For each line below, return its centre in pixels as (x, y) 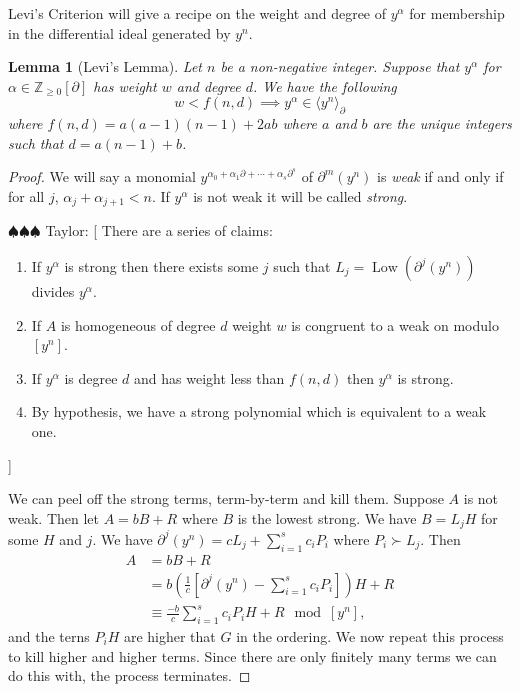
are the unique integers (442, 123)
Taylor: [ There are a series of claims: (159, 230)
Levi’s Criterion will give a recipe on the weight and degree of (197, 13)
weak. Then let (53, 517)
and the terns (49, 635)
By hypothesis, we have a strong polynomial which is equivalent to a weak (259, 411)
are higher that (169, 635)
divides (53, 291)
